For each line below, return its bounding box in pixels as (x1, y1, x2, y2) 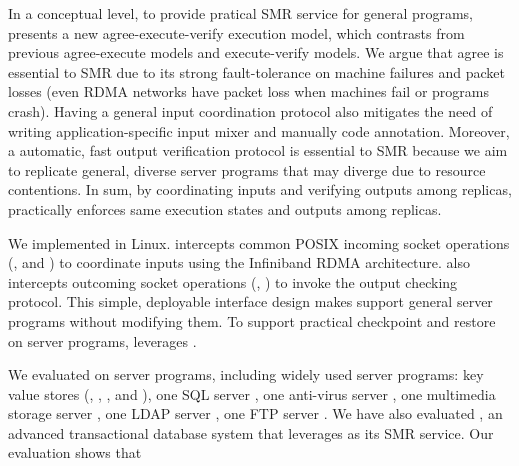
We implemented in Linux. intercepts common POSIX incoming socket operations (8, 232, 510, 253)
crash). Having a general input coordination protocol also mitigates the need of (8, 100, 493, 121)
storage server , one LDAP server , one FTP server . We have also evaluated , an (8, 403, 503, 424)
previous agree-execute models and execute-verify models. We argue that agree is (8, 42, 504, 63)
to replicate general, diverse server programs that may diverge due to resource (8, 159, 486, 180)
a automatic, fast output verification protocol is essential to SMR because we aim (8, 140, 508, 161)
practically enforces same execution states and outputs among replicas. (8, 198, 442, 219)
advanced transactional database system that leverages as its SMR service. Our (8, 422, 494, 443)
